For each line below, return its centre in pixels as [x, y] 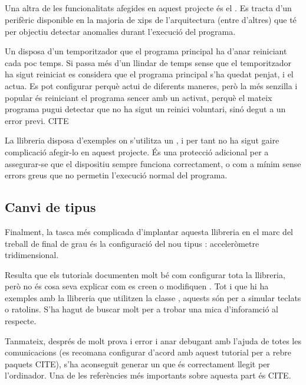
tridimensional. [32, 255]
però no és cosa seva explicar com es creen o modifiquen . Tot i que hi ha [137, 286]
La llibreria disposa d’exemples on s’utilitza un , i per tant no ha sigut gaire [142, 140]
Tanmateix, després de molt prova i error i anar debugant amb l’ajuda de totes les [153, 340]
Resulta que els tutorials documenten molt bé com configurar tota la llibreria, [145, 274]
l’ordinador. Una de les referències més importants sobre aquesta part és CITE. [148, 375]
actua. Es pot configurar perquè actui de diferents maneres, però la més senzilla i [151, 85]
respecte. [21, 321]
